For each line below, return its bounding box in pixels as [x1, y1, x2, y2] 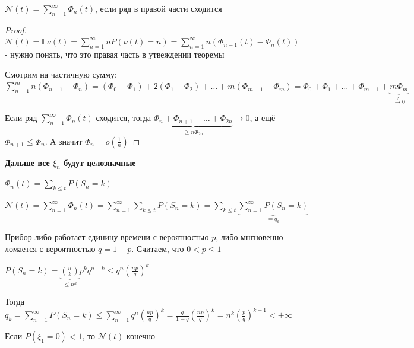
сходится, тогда [96, 111, 151, 124]
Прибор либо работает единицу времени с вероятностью [5, 231, 209, 243]
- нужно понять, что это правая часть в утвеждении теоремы [5, 48, 225, 60]
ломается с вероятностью [5, 242, 96, 254]
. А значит [45, 135, 83, 147]
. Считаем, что [131, 242, 184, 254]
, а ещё [249, 111, 276, 124]
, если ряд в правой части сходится [95, 2, 222, 14]
